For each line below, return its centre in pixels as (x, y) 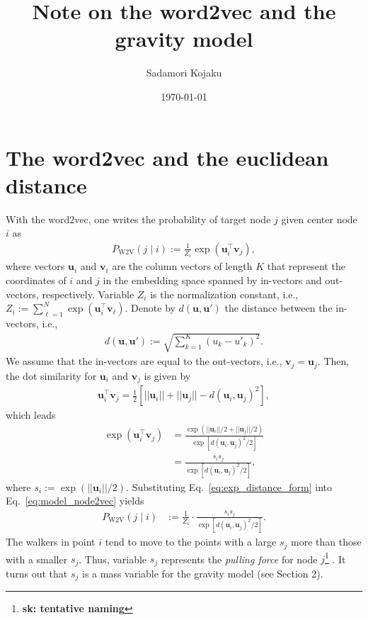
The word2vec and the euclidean (167, 157)
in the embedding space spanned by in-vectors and (212, 280)
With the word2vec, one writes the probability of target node (138, 219)
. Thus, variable (113, 559)
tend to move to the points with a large (191, 542)
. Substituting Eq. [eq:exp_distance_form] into (229, 486)
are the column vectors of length (182, 266)
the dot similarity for (51, 375)
